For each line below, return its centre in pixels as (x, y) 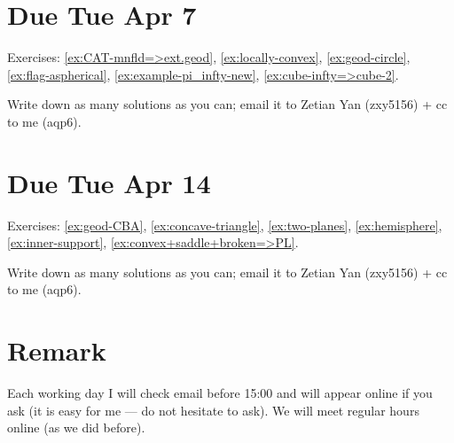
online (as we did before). (76, 427)
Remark (57, 350)
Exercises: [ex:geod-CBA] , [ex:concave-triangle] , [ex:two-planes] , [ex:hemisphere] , (225, 225)
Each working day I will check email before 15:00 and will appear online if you (220, 393)
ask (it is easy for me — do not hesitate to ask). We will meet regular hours (213, 410)
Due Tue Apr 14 (109, 182)
